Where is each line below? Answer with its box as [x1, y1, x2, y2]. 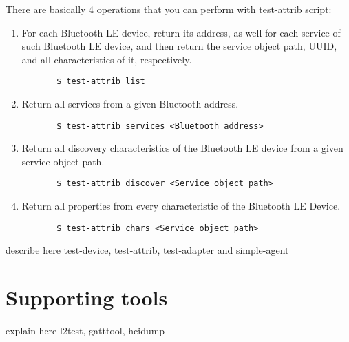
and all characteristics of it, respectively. [21, 52, 192, 66]
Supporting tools [6, 283, 168, 312]
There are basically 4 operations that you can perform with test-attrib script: [6, 2, 332, 16]
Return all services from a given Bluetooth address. [21, 97, 239, 111]
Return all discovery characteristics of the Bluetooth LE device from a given [21, 141, 343, 155]
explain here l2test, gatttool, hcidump [6, 323, 165, 338]
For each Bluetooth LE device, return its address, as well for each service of [21, 25, 341, 39]
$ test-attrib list [56, 77, 145, 87]
